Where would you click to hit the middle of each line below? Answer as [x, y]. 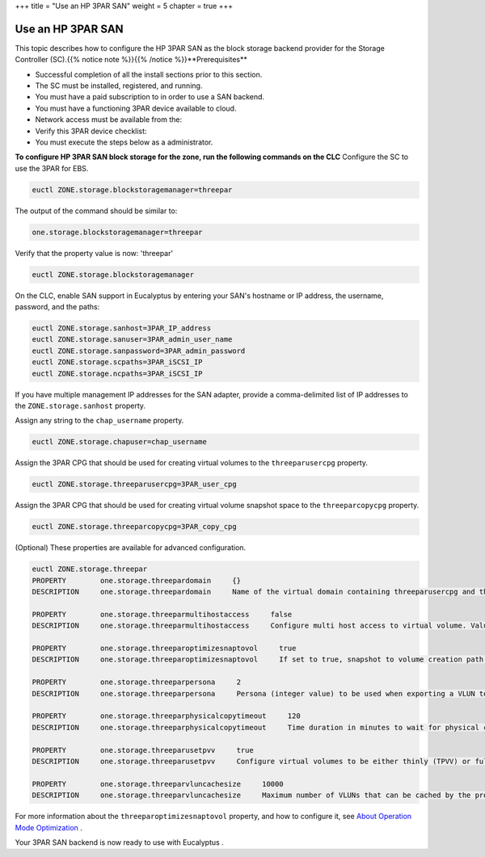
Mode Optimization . [48, 827]
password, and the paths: [57, 307]
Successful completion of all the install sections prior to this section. [149, 74]
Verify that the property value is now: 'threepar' [94, 253]
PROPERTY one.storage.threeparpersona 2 [137, 682]
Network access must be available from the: [108, 120]
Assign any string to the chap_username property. [99, 421]
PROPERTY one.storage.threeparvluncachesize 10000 [158, 784]
